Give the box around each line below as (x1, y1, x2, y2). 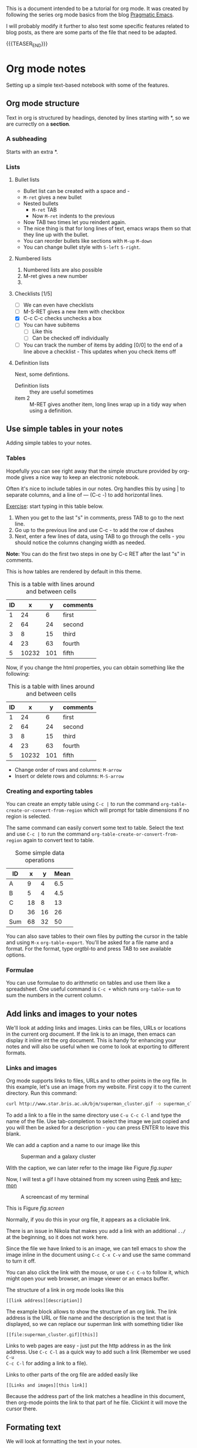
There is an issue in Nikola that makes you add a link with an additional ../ (6, 1227, 186, 1235)
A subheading (6, 135, 47, 143)
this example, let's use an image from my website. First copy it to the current (6, 1083, 191, 1090)
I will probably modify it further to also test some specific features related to (6, 23, 189, 29)
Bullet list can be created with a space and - (23, 188, 130, 195)
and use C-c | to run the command (6, 830, 91, 837)
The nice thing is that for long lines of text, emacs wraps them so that (23, 225, 191, 232)
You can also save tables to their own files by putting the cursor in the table (6, 932, 188, 940)
